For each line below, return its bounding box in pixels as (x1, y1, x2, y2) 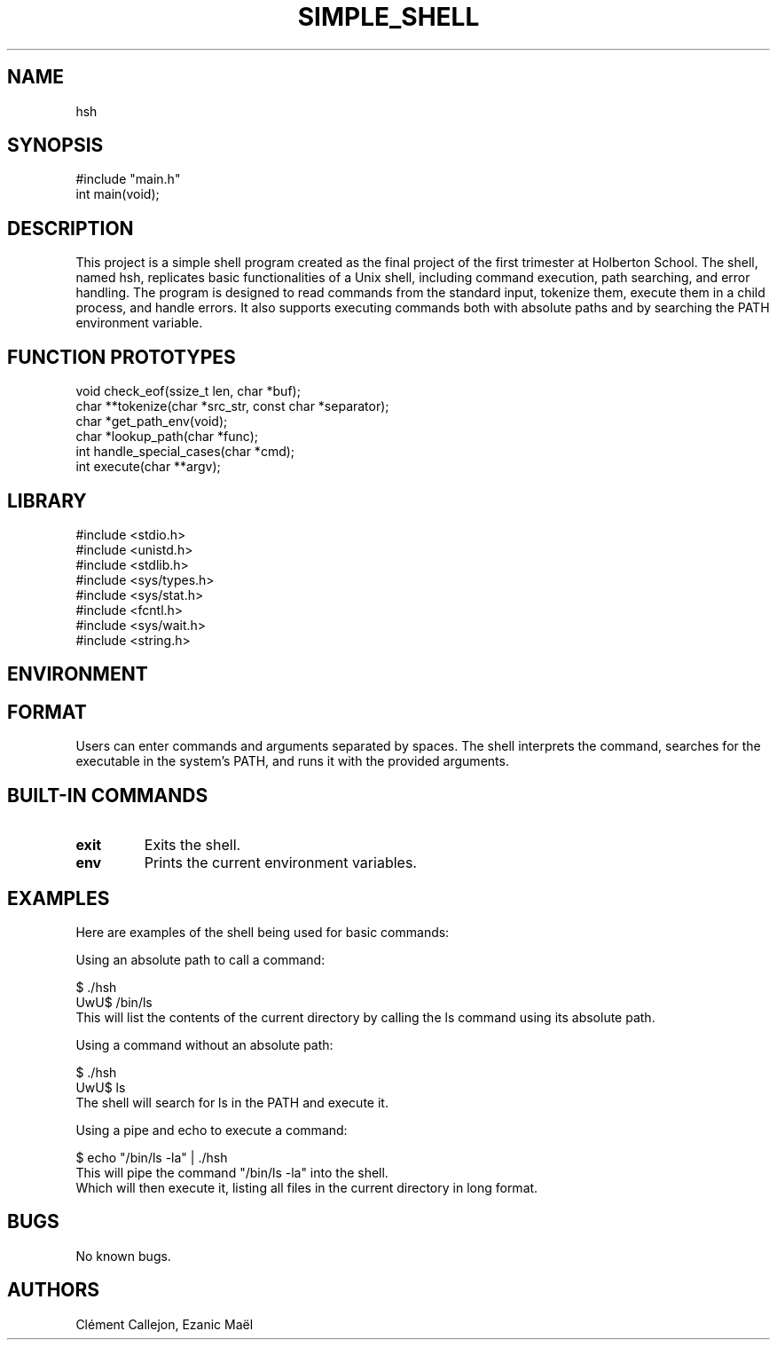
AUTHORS (7, 1279, 100, 1302)
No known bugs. (75, 1248, 171, 1264)
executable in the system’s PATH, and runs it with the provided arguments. (75, 753, 509, 769)
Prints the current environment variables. (144, 854, 417, 872)
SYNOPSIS (7, 134, 104, 157)
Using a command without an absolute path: (75, 1036, 334, 1052)
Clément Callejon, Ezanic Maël (75, 1316, 254, 1332)
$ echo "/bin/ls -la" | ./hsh (75, 1149, 228, 1165)
